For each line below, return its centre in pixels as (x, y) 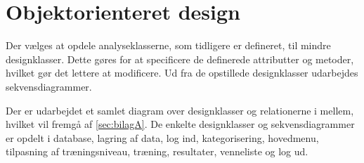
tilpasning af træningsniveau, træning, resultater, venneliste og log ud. (157, 151)
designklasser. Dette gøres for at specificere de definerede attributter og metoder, (180, 59)
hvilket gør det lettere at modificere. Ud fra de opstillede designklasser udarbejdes (182, 73)
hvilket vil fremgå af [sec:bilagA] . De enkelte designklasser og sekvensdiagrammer (180, 124)
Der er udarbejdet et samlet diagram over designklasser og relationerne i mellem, (180, 110)
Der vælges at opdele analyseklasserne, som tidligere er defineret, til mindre (168, 45)
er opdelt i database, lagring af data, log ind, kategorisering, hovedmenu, (162, 137)
